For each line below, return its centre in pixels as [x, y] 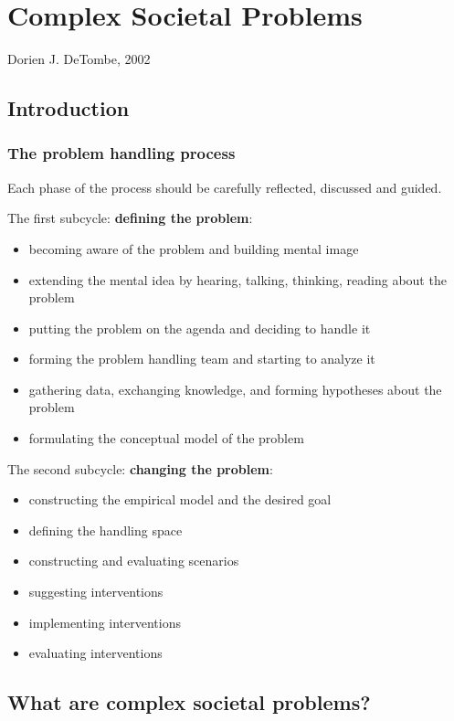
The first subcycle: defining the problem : [130, 218]
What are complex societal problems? [189, 702]
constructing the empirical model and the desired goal [180, 499]
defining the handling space [106, 530]
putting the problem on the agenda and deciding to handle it [200, 328]
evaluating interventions [95, 653]
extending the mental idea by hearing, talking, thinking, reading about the [238, 279]
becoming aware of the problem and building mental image [194, 248]
